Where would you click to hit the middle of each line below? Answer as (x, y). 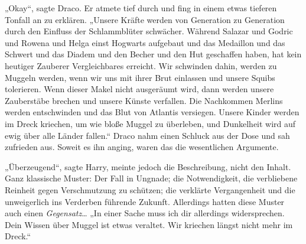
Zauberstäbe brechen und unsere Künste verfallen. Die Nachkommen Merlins (144, 100)
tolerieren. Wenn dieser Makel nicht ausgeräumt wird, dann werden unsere (139, 89)
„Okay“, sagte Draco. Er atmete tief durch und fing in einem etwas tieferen (141, 8)
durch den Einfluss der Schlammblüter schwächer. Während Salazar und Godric (149, 31)
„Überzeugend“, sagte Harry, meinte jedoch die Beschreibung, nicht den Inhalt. (148, 166)
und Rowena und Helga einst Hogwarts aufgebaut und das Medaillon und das (145, 42)
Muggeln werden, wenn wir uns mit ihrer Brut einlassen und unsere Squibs (140, 77)
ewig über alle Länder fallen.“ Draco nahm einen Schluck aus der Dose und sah (147, 135)
